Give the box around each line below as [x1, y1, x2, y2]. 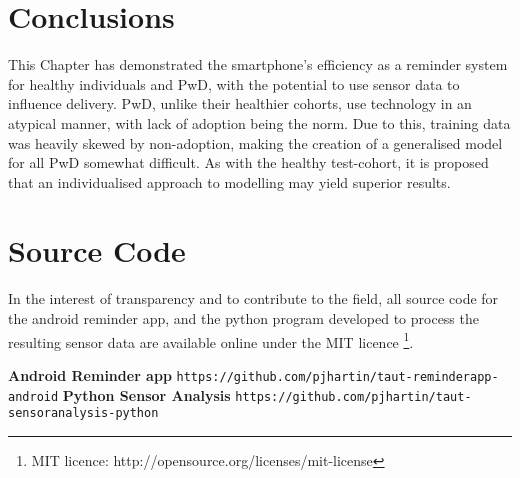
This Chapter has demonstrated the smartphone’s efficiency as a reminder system [8, 54, 508, 75]
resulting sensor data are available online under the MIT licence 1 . [8, 328, 414, 352]
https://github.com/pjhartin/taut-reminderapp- [176, 369, 499, 384]
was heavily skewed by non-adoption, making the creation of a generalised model [8, 132, 503, 153]
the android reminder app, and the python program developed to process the [8, 308, 479, 328]
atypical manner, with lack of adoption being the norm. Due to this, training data [8, 112, 511, 133]
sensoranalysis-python [8, 406, 159, 421]
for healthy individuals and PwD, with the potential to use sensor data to [8, 73, 460, 94]
